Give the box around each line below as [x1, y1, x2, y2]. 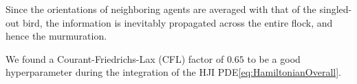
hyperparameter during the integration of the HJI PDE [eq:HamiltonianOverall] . [6, 65, 341, 79]
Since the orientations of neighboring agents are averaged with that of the [6, 2, 316, 16]
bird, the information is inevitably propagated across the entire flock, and [22, 15, 333, 29]
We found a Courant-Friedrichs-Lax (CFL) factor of [6, 51, 224, 66]
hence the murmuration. [6, 29, 107, 43]
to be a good [247, 51, 301, 66]
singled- [319, 2, 352, 16]
